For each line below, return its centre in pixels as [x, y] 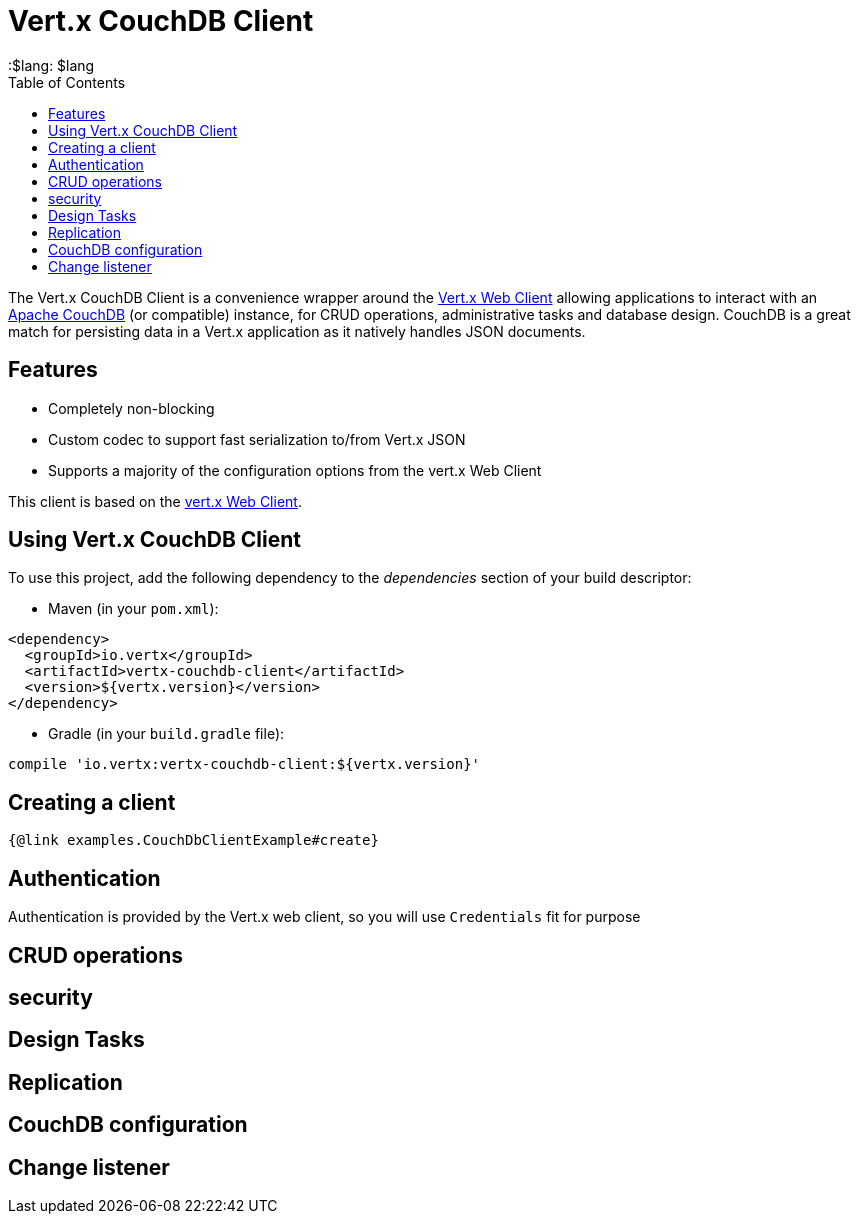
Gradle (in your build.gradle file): [166, 734]
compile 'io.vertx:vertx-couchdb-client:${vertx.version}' [244, 764]
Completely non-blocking [131, 408]
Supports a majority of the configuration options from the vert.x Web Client [295, 470]
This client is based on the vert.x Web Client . [155, 501]
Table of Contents [67, 82]
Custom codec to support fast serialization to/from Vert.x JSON [257, 439]
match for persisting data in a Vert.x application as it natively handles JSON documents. [297, 331]
